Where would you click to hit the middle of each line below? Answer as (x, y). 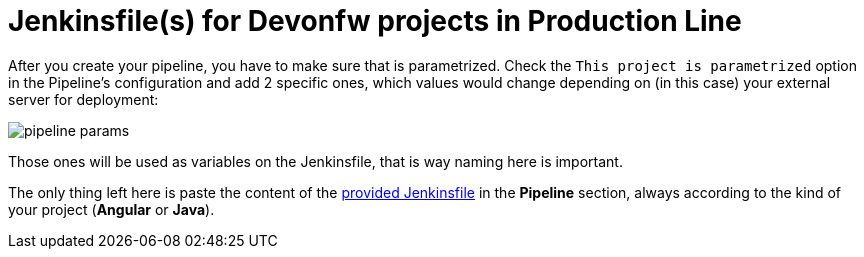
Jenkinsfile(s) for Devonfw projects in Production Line (375, 21)
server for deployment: (83, 99)
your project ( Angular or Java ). (111, 209)
